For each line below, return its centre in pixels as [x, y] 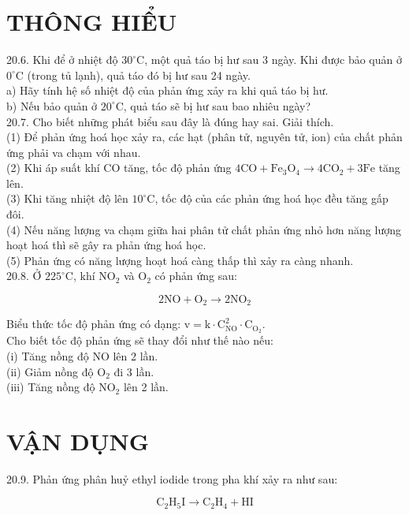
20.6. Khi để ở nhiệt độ [62, 60]
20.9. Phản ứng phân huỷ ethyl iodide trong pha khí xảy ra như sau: [172, 478]
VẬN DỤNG [78, 440]
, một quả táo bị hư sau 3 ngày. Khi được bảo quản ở [273, 60]
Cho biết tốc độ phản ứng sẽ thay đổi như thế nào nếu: [140, 340]
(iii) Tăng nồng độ [51, 387]
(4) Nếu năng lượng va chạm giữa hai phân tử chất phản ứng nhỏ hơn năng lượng [204, 229]
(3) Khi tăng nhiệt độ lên [67, 198]
